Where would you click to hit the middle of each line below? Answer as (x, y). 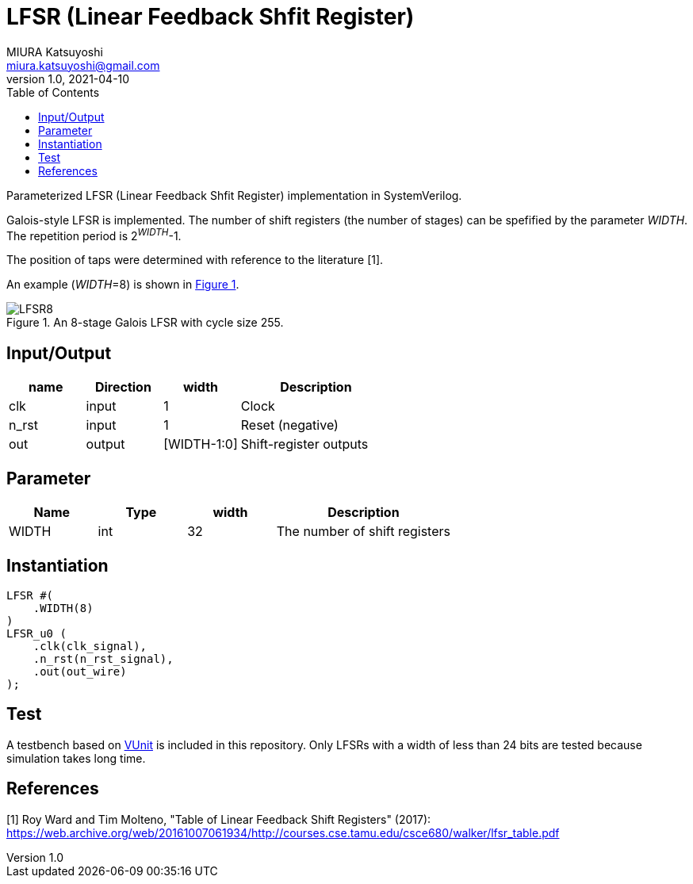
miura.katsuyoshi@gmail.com (83, 65)
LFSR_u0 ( (36, 633)
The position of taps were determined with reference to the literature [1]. (195, 260)
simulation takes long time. (76, 758)
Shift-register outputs (304, 444)
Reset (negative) (289, 425)
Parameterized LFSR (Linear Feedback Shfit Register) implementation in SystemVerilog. (234, 195)
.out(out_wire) (80, 671)
